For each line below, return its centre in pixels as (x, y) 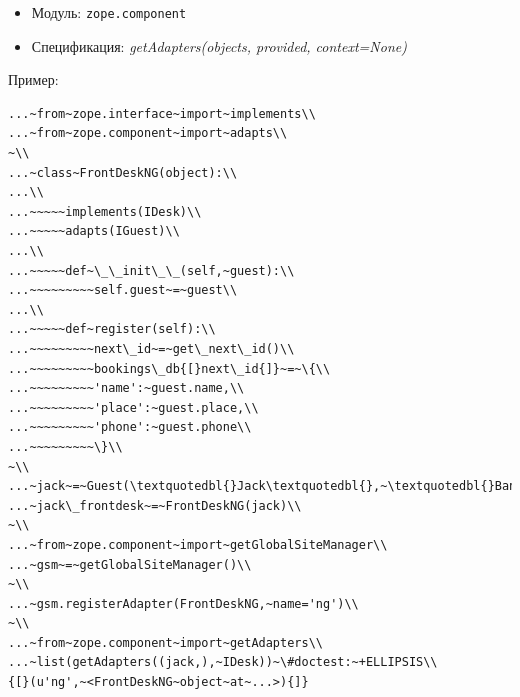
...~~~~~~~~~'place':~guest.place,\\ (133, 407)
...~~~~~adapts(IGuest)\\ (94, 231)
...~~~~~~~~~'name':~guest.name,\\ (126, 388)
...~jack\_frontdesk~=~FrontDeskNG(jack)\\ (155, 505)
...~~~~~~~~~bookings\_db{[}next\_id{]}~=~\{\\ (169, 368)
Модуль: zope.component (109, 12)
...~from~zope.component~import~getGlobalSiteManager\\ (198, 544)
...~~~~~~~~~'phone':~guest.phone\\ (130, 427)
